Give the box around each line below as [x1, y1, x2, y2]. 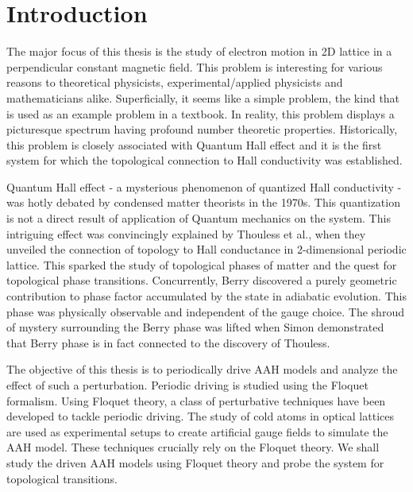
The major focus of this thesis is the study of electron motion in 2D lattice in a [6, 43, 392, 60]
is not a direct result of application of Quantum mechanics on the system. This [6, 210, 391, 227]
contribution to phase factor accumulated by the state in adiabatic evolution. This [6, 288, 407, 304]
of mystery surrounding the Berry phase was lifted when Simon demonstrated [6, 319, 384, 335]
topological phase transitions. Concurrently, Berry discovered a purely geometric [6, 272, 397, 289]
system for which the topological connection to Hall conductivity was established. [6, 152, 403, 169]
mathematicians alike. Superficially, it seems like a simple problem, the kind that [6, 89, 400, 106]
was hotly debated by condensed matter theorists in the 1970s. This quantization [6, 194, 400, 211]
